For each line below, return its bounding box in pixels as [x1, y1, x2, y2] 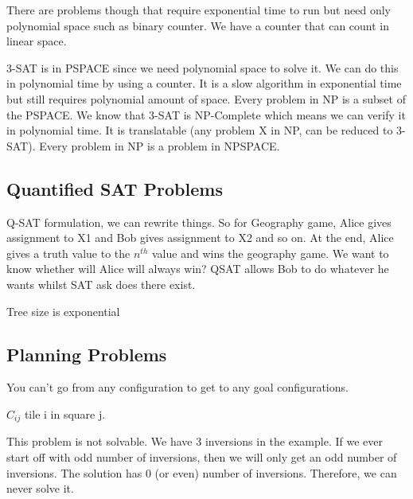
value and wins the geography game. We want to [151, 244, 389, 261]
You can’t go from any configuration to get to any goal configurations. [6, 379, 349, 396]
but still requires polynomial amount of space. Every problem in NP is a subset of [6, 90, 406, 107]
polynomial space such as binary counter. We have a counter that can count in [6, 17, 390, 33]
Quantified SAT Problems [6, 176, 223, 201]
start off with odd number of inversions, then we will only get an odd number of [6, 448, 397, 465]
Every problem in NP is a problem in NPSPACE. [39, 137, 280, 154]
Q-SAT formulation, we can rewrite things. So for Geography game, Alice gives [6, 213, 392, 230]
